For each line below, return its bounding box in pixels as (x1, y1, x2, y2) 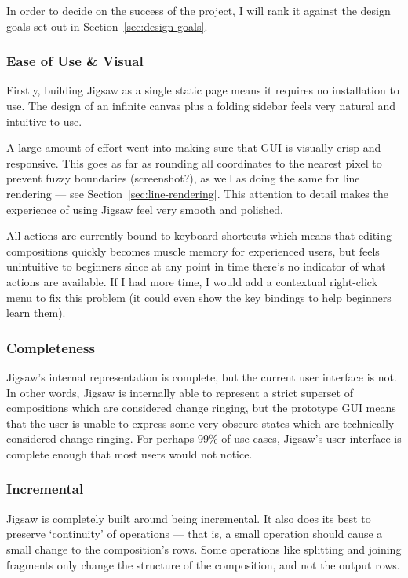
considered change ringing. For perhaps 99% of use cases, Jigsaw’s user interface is (6, 430, 402, 447)
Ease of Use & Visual (6, 51, 144, 71)
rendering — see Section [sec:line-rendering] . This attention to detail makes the (6, 185, 388, 201)
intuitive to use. (6, 112, 82, 129)
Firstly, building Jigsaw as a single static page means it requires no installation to (6, 82, 399, 98)
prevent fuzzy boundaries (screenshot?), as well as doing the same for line (6, 170, 360, 186)
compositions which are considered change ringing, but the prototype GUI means (6, 399, 396, 416)
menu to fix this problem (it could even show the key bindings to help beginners (6, 289, 392, 305)
